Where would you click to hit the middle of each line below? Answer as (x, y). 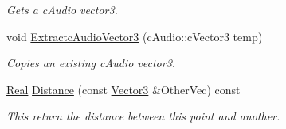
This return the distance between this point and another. (143, 116)
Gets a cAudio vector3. (62, 9)
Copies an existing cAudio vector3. (91, 63)
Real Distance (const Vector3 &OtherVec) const (123, 89)
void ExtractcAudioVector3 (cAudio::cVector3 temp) (135, 36)
